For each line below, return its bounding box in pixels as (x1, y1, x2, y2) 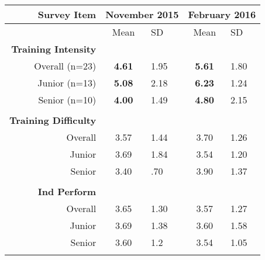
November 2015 (105, 8, 179, 21)
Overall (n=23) (34, 59, 97, 72)
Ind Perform (37, 185, 97, 198)
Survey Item (37, 8, 97, 21)
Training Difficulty (9, 113, 97, 127)
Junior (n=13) (37, 76, 97, 89)
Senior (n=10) (38, 93, 97, 106)
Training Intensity (11, 42, 97, 56)
